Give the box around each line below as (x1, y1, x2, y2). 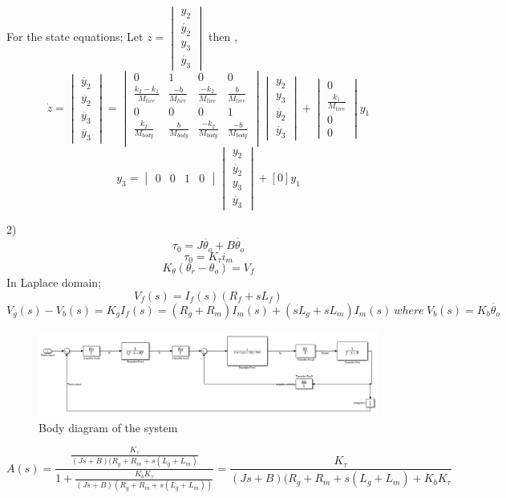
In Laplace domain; (6, 274, 102, 291)
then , (208, 28, 237, 45)
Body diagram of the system (38, 418, 178, 435)
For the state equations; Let (6, 28, 144, 45)
